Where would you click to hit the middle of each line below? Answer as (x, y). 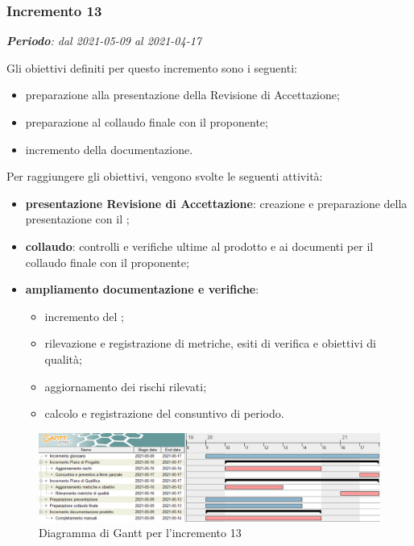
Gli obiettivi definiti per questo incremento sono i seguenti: (152, 67)
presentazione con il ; (77, 219)
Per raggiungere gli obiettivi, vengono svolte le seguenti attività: (165, 176)
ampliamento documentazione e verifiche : (142, 289)
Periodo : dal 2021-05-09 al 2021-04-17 (104, 41)
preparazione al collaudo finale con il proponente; (147, 122)
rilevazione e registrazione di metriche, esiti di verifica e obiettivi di (210, 343)
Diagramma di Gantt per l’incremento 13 (140, 533)
